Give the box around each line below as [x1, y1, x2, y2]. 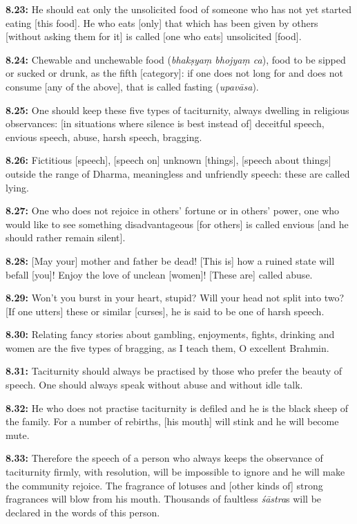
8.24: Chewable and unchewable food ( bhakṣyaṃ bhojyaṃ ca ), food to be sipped [6, 52, 346, 66]
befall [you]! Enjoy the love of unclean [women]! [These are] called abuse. [6, 267, 313, 281]
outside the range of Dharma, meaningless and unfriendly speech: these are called [6, 166, 350, 180]
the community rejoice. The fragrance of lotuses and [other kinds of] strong [6, 478, 323, 492]
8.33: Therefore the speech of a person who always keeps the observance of [6, 451, 323, 465]
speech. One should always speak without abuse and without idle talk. [6, 377, 303, 392]
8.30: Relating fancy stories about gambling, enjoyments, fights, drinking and [6, 327, 335, 341]
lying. [6, 180, 29, 194]
